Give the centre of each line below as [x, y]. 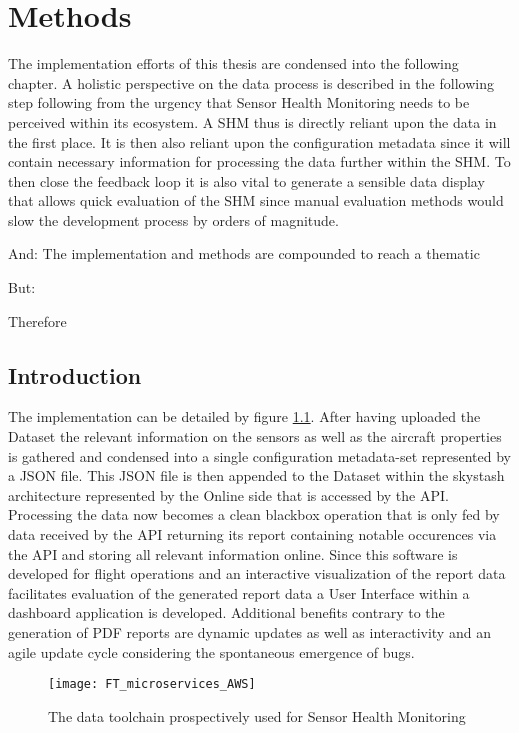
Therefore [37, 320]
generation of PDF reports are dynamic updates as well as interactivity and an [249, 631]
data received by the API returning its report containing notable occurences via [252, 534]
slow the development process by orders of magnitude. [173, 219]
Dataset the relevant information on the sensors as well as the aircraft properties [255, 436]
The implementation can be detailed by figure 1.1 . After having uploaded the [244, 416]
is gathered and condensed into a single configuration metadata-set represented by [259, 455]
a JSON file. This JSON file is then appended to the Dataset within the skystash [256, 475]
